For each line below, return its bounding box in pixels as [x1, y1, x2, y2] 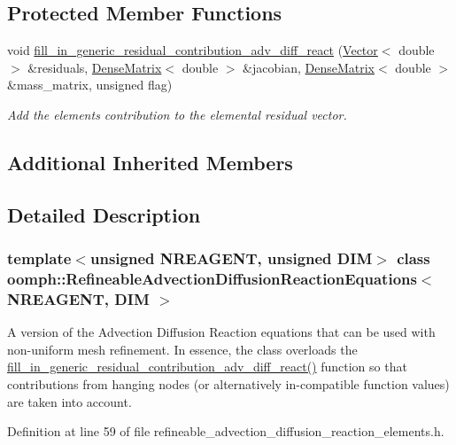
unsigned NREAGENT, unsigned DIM [89, 247, 373, 269]
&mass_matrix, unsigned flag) [7, 75, 173, 94]
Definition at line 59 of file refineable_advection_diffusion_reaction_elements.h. [7, 422, 444, 441]
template [7, 247, 72, 269]
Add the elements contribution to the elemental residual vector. [7, 105, 347, 123]
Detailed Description [7, 200, 201, 228]
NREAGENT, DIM [7, 287, 150, 309]
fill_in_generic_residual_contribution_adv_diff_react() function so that [7, 357, 407, 376]
